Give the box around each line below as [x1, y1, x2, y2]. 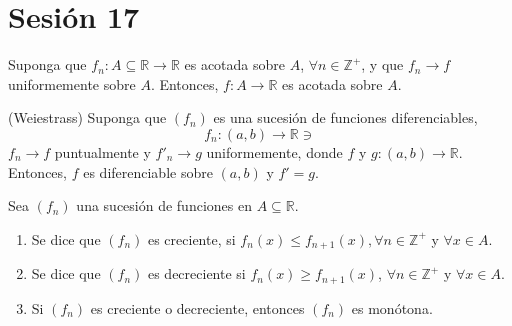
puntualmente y [54, 141, 151, 162]
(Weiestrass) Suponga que [8, 107, 167, 128]
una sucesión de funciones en [76, 195, 252, 216]
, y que [361, 54, 404, 75]
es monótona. [351, 297, 433, 318]
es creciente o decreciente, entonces [90, 297, 305, 318]
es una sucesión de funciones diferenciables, [213, 107, 478, 128]
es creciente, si [147, 228, 236, 249]
